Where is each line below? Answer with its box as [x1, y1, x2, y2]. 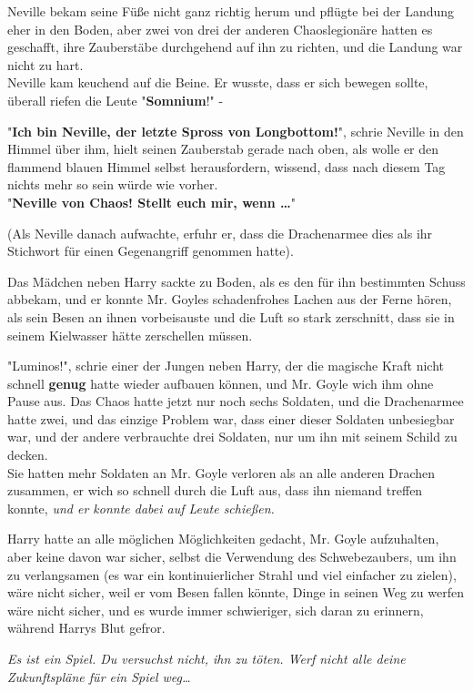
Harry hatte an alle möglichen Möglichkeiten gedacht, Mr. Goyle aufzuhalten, [7, 529, 439, 548]
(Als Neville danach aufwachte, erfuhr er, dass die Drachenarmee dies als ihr [7, 223, 433, 242]
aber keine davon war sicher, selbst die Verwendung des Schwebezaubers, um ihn [7, 547, 457, 566]
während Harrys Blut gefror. [7, 618, 166, 637]
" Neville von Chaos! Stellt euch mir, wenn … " [7, 192, 296, 211]
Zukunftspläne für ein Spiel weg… [7, 667, 191, 686]
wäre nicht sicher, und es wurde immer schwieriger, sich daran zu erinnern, [7, 600, 424, 619]
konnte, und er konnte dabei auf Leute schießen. [7, 498, 275, 517]
